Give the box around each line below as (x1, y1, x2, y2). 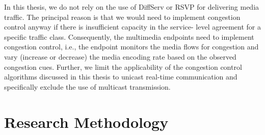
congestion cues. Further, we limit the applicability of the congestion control (4, 61, 242, 72)
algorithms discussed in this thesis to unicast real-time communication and (4, 71, 237, 82)
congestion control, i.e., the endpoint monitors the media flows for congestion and (4, 41, 259, 52)
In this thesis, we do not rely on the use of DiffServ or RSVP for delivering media (4, 2, 259, 12)
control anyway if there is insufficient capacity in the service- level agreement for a (4, 21, 261, 32)
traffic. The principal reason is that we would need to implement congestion (4, 11, 241, 22)
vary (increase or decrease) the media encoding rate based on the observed (4, 51, 236, 62)
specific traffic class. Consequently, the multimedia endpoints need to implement (4, 31, 254, 42)
